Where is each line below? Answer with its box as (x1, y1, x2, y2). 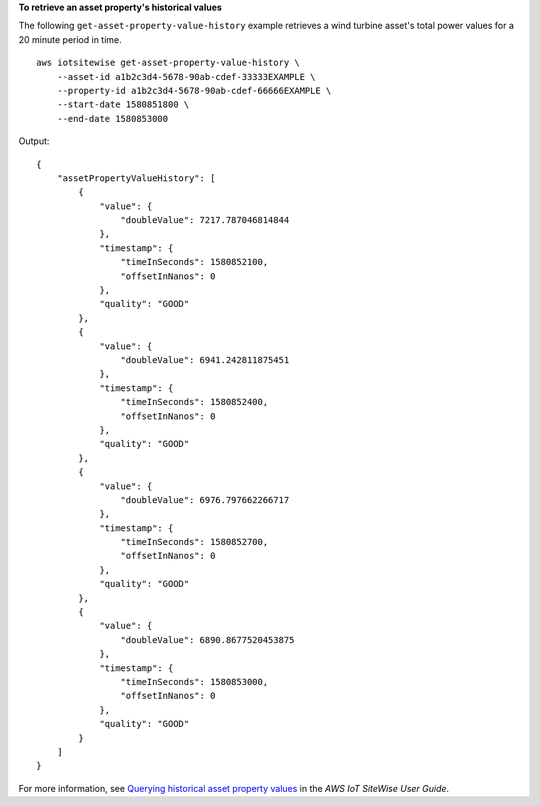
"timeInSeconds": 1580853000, (120, 676, 269, 687)
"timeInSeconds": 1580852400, (120, 396, 269, 408)
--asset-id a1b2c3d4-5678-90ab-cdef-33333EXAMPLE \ (56, 71, 316, 82)
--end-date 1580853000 (56, 113, 169, 124)
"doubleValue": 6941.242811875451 (120, 354, 290, 365)
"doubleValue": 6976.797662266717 (120, 494, 290, 505)
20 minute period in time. (18, 33, 122, 45)
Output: (18, 135, 50, 147)
